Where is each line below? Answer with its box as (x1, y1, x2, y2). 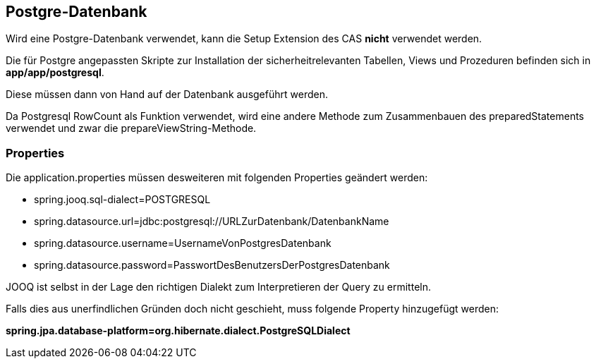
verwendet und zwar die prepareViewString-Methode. (6, 122, 257, 135)
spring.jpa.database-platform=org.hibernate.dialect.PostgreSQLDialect (6, 324, 351, 337)
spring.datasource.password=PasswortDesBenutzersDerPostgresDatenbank (34, 259, 390, 272)
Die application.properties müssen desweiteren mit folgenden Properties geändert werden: (6, 171, 428, 184)
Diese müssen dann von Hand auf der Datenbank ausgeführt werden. (6, 88, 328, 101)
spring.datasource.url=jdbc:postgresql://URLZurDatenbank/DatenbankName (34, 215, 389, 228)
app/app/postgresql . (6, 66, 104, 79)
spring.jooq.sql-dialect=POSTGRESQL (34, 193, 211, 206)
